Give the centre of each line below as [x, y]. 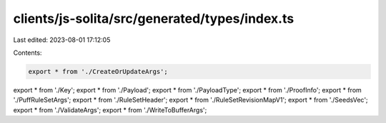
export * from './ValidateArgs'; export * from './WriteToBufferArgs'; [110, 109]
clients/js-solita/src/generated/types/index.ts [154, 18]
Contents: [28, 53]
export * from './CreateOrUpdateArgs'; [98, 71]
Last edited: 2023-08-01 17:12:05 [62, 40]
